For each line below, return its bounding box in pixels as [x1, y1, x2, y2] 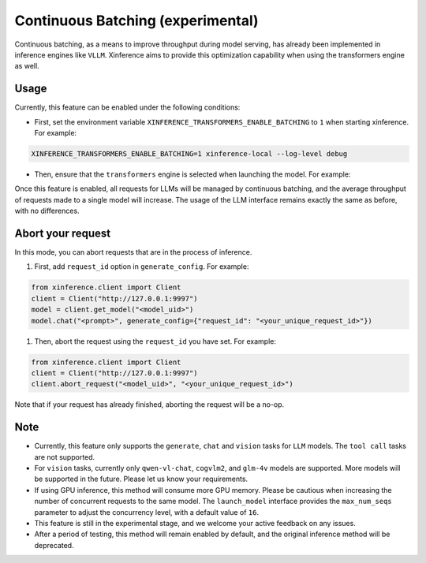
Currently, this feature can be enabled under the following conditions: [14, 103, 241, 112]
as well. [14, 62, 39, 71]
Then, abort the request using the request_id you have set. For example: [34, 336, 276, 346]
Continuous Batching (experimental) [14, 12, 260, 29]
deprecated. [34, 540, 74, 550]
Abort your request [14, 226, 110, 240]
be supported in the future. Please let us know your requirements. [34, 474, 248, 484]
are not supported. [34, 452, 95, 461]
